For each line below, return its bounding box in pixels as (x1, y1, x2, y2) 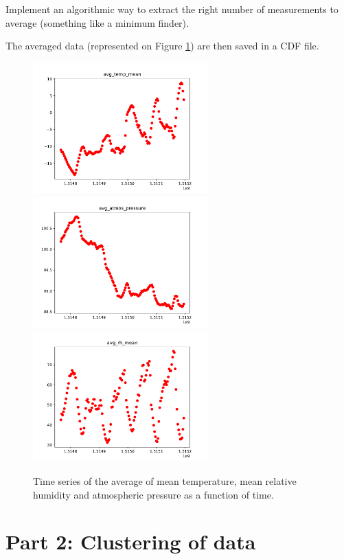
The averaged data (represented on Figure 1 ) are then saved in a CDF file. (5, 38, 319, 53)
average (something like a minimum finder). (5, 15, 189, 30)
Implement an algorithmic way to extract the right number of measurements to (5, 2, 339, 16)
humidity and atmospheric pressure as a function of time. (33, 487, 274, 501)
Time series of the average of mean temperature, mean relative (33, 473, 297, 488)
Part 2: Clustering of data (5, 527, 256, 556)
